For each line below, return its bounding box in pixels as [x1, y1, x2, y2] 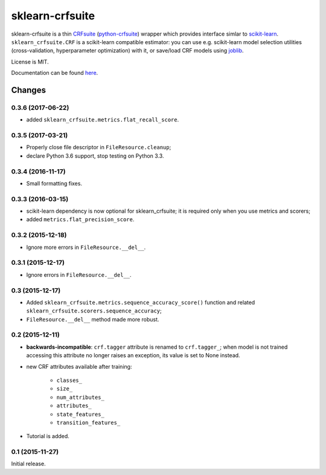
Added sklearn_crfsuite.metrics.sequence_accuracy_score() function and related [26, 299, 255, 306]
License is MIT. [11, 58, 49, 65]
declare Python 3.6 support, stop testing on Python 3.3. [26, 152, 164, 160]
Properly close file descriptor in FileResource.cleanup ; [26, 144, 171, 151]
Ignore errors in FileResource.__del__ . [26, 271, 132, 278]
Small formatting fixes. [26, 179, 83, 187]
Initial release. [11, 460, 46, 468]
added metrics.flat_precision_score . [26, 216, 135, 223]
